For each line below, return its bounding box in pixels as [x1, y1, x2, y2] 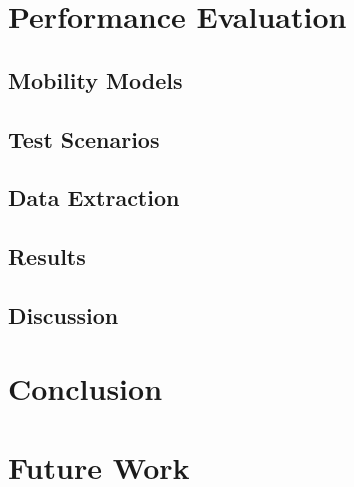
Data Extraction [8, 182, 180, 213]
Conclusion [8, 368, 163, 409]
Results [8, 241, 86, 272]
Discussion [8, 299, 119, 330]
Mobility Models [8, 64, 183, 95]
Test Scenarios [8, 123, 160, 154]
